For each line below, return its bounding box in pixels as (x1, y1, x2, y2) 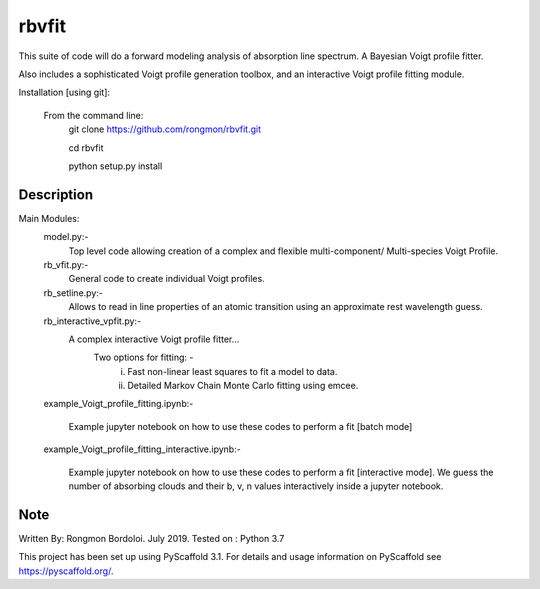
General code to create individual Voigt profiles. (68, 273, 265, 285)
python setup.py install (68, 160, 163, 172)
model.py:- (43, 231, 89, 243)
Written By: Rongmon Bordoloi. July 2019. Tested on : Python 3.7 (18, 532, 285, 544)
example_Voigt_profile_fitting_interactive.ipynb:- (43, 443, 242, 455)
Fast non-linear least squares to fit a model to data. (127, 365, 338, 377)
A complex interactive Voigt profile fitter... (68, 333, 240, 345)
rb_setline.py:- (43, 286, 104, 299)
